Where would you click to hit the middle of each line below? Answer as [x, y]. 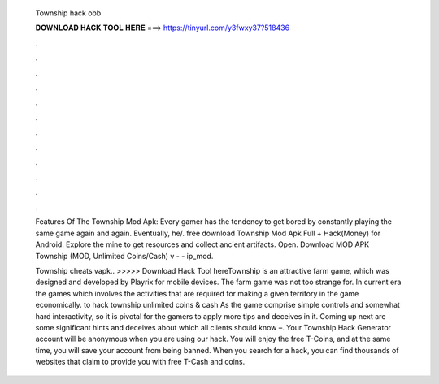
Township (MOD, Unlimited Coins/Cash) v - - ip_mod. [124, 256]
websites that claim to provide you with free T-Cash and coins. [140, 362]
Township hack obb [68, 13]
